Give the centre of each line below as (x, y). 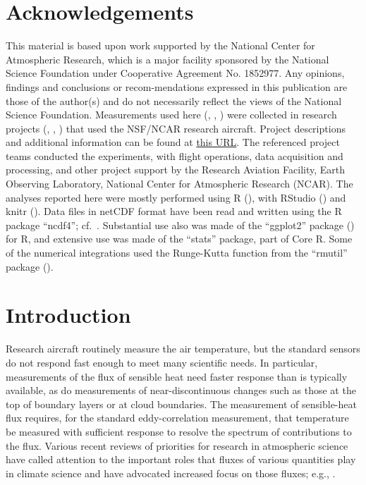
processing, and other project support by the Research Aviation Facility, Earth (176, 170)
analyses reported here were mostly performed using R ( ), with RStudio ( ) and (176, 197)
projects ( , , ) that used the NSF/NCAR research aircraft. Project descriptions (176, 128)
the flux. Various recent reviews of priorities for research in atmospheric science (177, 445)
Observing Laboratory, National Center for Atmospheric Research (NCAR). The (179, 184)
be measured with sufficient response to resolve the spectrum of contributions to (179, 431)
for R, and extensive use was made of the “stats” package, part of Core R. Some (179, 239)
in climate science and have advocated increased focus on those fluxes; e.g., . (171, 473)
